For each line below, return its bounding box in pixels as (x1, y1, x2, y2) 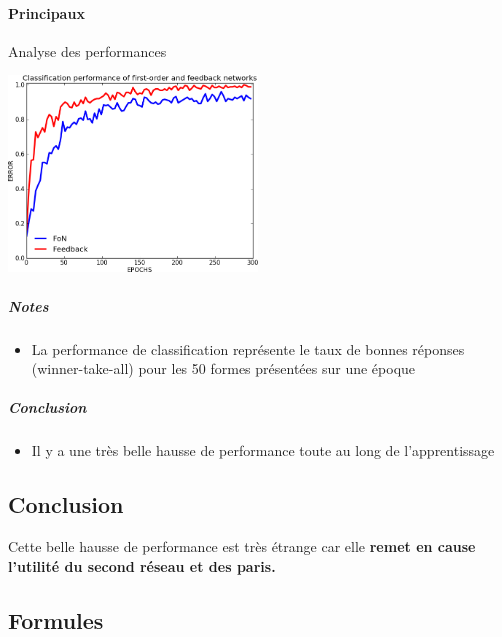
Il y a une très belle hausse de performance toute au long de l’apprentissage (31, 440, 495, 461)
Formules (8, 604, 104, 635)
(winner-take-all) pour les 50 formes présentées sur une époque (31, 358, 416, 379)
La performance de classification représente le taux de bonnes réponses (31, 338, 465, 359)
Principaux (8, 2, 85, 23)
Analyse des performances (8, 40, 167, 61)
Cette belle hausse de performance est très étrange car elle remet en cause (8, 536, 476, 557)
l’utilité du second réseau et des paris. (8, 555, 276, 576)
